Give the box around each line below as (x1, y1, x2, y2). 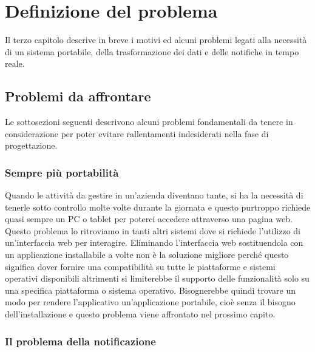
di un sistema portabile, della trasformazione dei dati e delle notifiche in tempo (5, 45, 299, 58)
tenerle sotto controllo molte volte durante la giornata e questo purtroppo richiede (5, 200, 311, 213)
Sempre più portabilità (5, 164, 119, 180)
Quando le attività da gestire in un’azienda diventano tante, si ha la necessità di (5, 189, 303, 201)
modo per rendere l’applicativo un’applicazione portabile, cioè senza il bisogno (5, 296, 296, 308)
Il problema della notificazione (5, 333, 156, 348)
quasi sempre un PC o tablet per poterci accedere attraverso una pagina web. (5, 212, 293, 225)
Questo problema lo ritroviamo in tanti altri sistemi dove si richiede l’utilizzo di (5, 224, 301, 237)
